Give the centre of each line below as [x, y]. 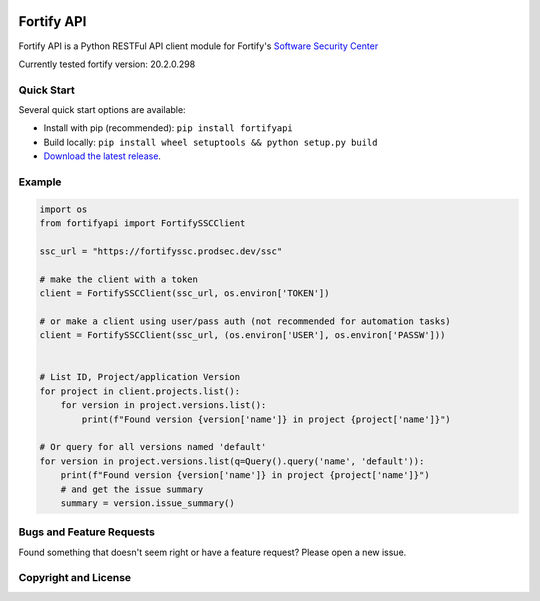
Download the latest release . [102, 156]
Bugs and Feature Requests [86, 532]
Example [40, 182]
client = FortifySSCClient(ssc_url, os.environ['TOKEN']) [184, 293]
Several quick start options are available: [102, 110]
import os [63, 209]
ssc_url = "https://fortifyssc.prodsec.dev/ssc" [161, 251]
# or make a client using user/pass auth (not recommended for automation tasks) [245, 321]
